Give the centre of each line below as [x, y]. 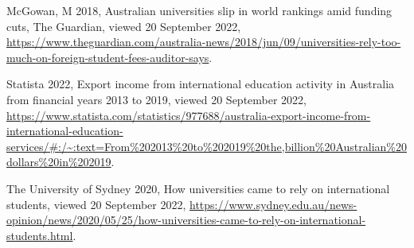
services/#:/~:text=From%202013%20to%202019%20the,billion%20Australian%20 [207, 146]
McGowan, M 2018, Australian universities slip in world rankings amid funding [199, 10]
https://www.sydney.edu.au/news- [273, 204]
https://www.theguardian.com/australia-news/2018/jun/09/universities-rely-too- [204, 42]
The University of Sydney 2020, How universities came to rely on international [198, 188]
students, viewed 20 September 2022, [96, 204]
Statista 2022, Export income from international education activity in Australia [201, 84]
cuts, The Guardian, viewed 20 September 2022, [124, 26]
